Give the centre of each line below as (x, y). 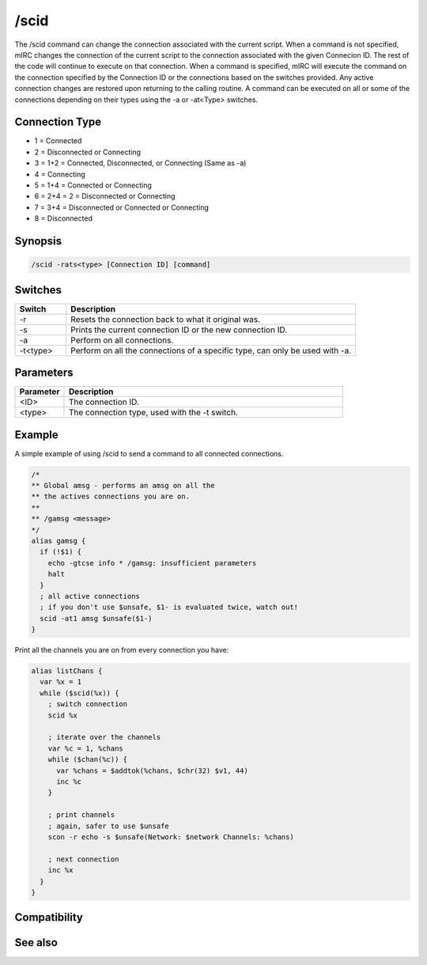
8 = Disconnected (63, 218)
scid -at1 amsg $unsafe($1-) (96, 618)
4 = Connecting (60, 174)
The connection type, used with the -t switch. (153, 413)
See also (36, 942)
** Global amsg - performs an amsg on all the (123, 486)
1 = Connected (58, 141)
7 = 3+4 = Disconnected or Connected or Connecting (122, 207)
